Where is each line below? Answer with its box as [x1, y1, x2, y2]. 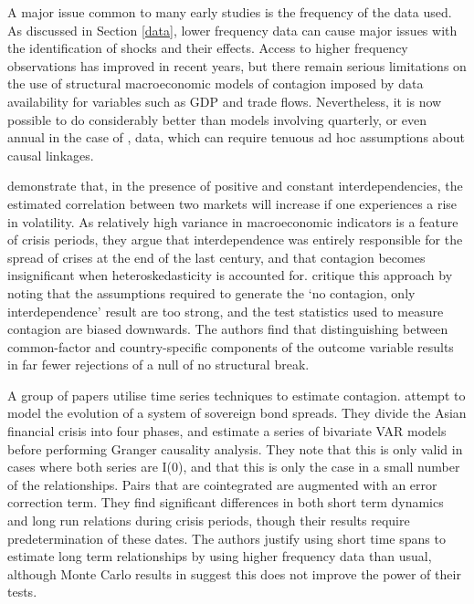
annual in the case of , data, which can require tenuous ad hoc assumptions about [7, 128, 465, 147]
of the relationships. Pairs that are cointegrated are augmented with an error [7, 474, 437, 494]
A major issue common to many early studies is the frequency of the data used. [7, 3, 452, 21]
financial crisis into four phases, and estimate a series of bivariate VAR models [7, 422, 447, 441]
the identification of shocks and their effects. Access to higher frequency [7, 38, 408, 57]
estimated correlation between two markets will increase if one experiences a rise [7, 193, 458, 213]
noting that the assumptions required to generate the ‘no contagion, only [7, 283, 416, 302]
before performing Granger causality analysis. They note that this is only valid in [7, 439, 463, 458]
